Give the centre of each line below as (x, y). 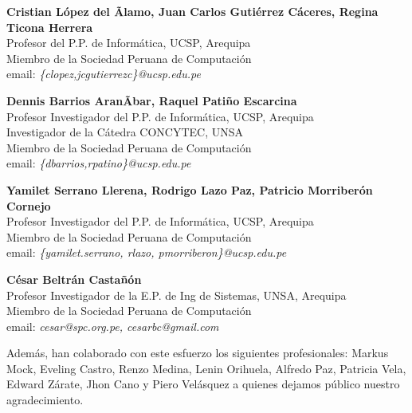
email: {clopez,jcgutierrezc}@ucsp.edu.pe (104, 74)
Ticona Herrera (50, 27)
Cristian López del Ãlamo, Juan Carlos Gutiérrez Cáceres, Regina (192, 11)
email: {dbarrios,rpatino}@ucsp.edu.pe (99, 163)
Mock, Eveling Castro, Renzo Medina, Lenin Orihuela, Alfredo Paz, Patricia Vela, (206, 368)
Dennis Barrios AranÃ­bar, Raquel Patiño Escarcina (152, 100)
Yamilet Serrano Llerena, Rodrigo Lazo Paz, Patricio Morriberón (190, 189)
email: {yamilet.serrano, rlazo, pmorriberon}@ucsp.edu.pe (147, 252)
